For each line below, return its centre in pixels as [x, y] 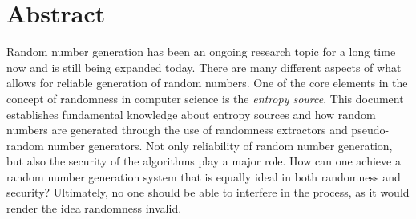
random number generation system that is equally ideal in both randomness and [204, 176]
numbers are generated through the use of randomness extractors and [177, 130]
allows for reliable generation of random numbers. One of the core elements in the [207, 83]
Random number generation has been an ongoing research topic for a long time [201, 52]
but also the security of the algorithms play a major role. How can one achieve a [204, 161]
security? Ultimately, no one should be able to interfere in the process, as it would [208, 192]
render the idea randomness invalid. [94, 208]
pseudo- [370, 130]
